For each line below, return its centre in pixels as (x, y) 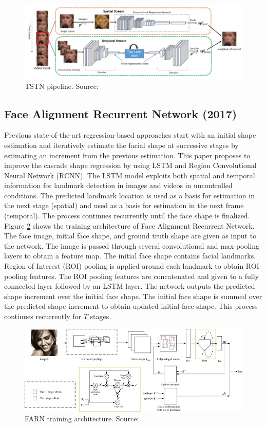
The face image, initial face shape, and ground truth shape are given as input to (130, 236)
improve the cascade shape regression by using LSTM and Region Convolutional (130, 165)
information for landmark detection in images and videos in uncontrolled (118, 185)
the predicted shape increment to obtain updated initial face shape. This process (131, 306)
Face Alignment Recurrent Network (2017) (121, 113)
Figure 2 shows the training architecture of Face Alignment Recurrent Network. (129, 225)
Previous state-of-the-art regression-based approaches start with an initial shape (130, 135)
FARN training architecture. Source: (82, 419)
